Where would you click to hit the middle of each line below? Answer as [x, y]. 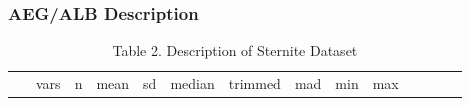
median [192, 83]
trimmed [254, 83]
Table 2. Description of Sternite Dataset [235, 50]
